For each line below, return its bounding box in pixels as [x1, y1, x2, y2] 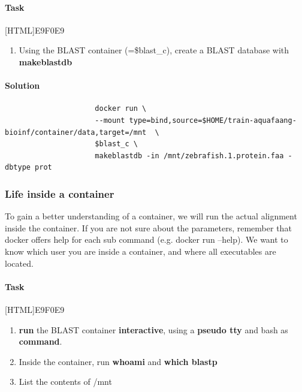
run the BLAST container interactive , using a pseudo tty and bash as [19, 323, 288, 336]
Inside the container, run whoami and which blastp [19, 355, 218, 367]
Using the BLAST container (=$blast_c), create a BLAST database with [19, 44, 289, 56]
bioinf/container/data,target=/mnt [5, 128, 147, 137]
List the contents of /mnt [19, 375, 112, 388]
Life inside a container [5, 186, 114, 201]
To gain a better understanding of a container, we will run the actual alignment [5, 210, 297, 222]
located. [5, 257, 34, 269]
